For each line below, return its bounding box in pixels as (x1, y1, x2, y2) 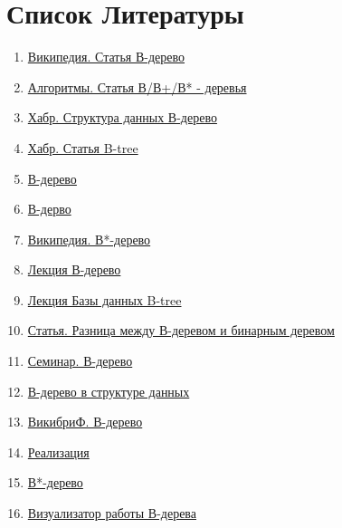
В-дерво (27, 199, 71, 218)
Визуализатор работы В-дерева (27, 504, 197, 523)
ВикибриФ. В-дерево (27, 412, 143, 431)
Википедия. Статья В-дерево (27, 47, 185, 66)
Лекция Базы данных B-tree (27, 290, 182, 309)
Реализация (27, 442, 90, 461)
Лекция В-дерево (27, 260, 121, 279)
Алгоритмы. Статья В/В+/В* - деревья (27, 77, 247, 96)
